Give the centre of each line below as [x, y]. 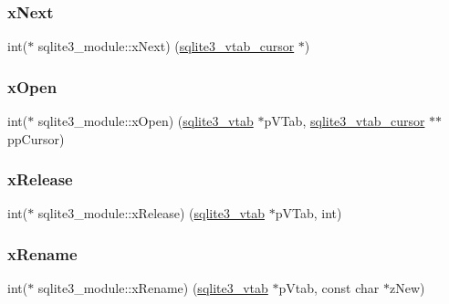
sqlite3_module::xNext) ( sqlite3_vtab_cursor [166, 46]
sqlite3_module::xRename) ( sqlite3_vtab [153, 288]
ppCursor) [36, 138]
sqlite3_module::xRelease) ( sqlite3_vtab [151, 213]
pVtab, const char [329, 288]
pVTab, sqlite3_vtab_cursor [345, 121]
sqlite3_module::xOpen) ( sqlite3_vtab [146, 121]
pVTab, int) [308, 213]
